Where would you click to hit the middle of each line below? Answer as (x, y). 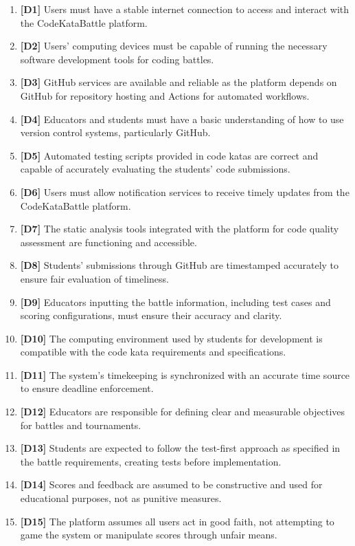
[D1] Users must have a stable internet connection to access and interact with (185, 9)
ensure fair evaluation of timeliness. (94, 278)
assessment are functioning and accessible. (108, 242)
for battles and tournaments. (81, 425)
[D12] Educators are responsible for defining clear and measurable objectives (183, 412)
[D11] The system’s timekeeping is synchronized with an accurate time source (185, 374)
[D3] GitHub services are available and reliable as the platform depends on (179, 82)
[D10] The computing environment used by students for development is (171, 338)
